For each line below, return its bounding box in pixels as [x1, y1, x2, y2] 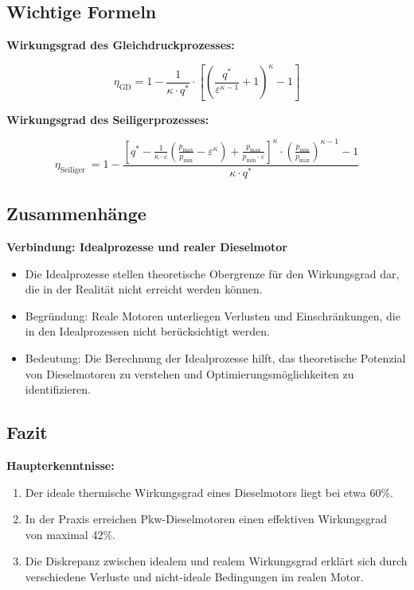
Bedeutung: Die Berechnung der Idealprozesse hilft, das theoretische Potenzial [25, 349, 406, 366]
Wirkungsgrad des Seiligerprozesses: [6, 111, 209, 127]
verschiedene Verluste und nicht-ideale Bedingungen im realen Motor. [25, 568, 364, 584]
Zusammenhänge [6, 201, 146, 226]
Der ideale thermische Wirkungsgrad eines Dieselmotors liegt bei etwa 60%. [25, 483, 393, 500]
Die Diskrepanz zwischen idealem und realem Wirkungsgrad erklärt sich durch [25, 553, 408, 569]
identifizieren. [25, 381, 91, 398]
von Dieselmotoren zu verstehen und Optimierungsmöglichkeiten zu [25, 365, 354, 382]
